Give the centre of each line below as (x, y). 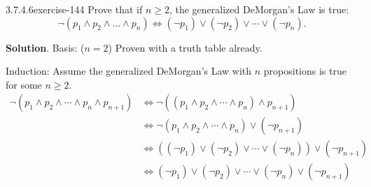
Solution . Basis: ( (45, 47)
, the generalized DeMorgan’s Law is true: (259, 9)
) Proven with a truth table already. (185, 47)
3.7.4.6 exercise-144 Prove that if (74, 9)
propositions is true (305, 71)
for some (24, 84)
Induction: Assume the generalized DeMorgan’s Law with (129, 71)
